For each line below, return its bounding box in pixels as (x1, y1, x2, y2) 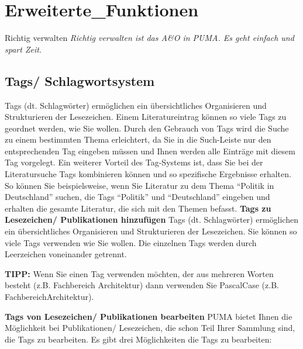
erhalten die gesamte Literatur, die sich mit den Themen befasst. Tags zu (5, 202, 271, 214)
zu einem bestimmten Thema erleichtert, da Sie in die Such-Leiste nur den (5, 133, 271, 146)
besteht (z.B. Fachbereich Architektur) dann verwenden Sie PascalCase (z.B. (5, 279, 279, 291)
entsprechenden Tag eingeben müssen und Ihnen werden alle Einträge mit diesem (5, 144, 295, 157)
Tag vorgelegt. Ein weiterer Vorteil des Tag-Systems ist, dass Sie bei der (5, 156, 263, 168)
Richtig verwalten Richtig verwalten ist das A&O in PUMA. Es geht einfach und (5, 32, 294, 44)
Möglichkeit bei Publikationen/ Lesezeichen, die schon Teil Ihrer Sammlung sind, (5, 322, 295, 334)
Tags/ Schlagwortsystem (5, 71, 155, 89)
